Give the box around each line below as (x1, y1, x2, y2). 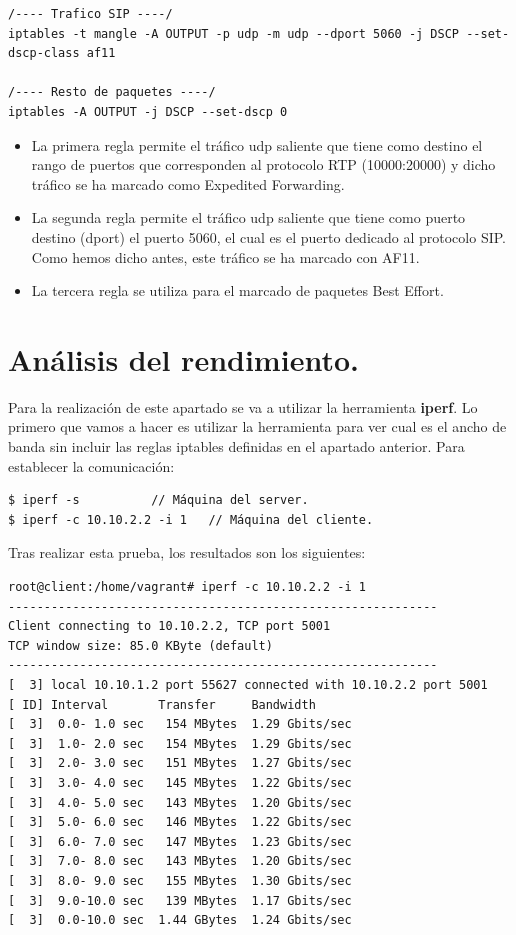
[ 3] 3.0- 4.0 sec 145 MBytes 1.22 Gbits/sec (8, 775, 352, 790)
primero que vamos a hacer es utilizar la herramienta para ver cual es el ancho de (8, 416, 507, 437)
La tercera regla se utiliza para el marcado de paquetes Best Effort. (31, 280, 444, 301)
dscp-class (8, 46, 80, 61)
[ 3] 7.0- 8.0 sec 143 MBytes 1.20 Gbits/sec (8, 854, 352, 869)
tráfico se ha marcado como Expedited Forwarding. (31, 173, 345, 194)
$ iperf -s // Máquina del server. (8, 493, 309, 508)
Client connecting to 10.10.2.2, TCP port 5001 (8, 619, 331, 634)
